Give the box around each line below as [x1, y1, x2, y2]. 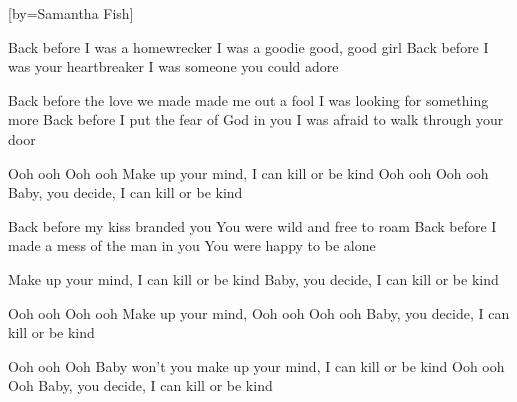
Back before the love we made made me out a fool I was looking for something [8, 89, 489, 110]
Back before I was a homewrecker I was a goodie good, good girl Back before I [8, 36, 489, 57]
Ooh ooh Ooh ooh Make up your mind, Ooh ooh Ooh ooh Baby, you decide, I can [8, 302, 510, 323]
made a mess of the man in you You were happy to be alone [8, 235, 376, 256]
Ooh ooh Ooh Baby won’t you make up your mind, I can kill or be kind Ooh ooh [8, 355, 505, 376]
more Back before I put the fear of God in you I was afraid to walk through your [8, 109, 504, 130]
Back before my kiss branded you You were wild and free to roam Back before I [8, 215, 497, 236]
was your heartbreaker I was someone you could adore [8, 56, 339, 77]
